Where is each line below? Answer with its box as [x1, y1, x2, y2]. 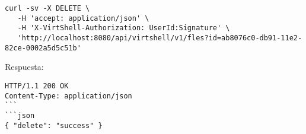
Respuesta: [5, 60, 44, 73]
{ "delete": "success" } [5, 121, 103, 130]
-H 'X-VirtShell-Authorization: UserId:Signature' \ [17, 24, 230, 33]
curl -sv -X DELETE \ [5, 4, 90, 12]
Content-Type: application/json [5, 91, 132, 100]
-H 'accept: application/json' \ [17, 14, 149, 23]
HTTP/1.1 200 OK [5, 81, 69, 90]
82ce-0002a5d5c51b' [5, 43, 81, 52]
